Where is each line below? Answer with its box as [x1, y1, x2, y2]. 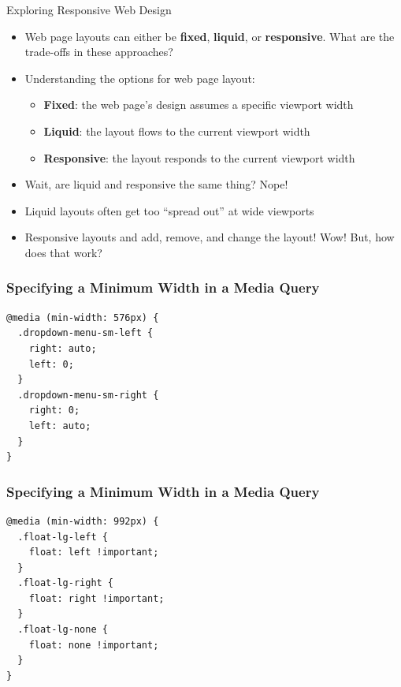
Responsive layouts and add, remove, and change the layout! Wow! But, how [24, 229, 395, 245]
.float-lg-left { [17, 531, 108, 543]
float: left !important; [28, 547, 159, 558]
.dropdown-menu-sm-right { [17, 389, 159, 401]
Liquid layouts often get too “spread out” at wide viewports [24, 202, 314, 218]
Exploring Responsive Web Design [6, 2, 172, 17]
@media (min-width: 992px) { [6, 515, 159, 527]
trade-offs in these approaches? [24, 43, 173, 60]
